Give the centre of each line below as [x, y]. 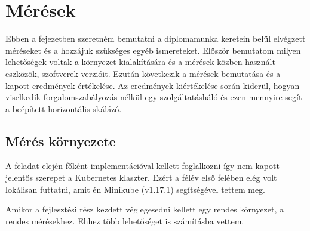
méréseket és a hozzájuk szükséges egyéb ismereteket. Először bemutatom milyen [153, 50]
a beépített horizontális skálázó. [64, 108]
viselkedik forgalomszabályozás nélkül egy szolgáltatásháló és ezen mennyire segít [154, 97]
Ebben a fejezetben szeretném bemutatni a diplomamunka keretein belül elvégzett [156, 38]
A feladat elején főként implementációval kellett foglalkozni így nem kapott [142, 166]
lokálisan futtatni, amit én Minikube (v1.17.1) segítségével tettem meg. [136, 189]
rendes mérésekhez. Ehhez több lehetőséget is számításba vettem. [125, 221]
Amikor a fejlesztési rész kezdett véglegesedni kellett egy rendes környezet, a [145, 209]
